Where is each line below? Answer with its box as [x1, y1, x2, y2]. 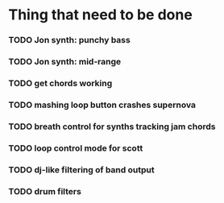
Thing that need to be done [8, 6, 193, 24]
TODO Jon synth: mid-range [8, 56, 122, 68]
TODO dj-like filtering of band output [8, 164, 155, 175]
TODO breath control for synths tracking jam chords [8, 121, 216, 132]
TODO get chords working [8, 77, 113, 89]
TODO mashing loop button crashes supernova [8, 99, 196, 110]
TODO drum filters [8, 185, 82, 197]
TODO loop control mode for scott [8, 143, 143, 154]
